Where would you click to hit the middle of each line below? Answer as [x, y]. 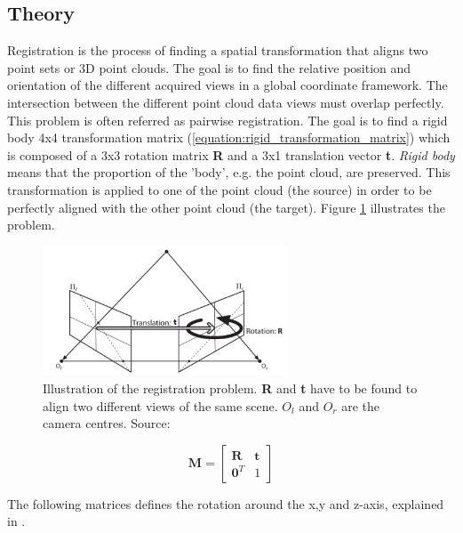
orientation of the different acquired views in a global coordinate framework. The [228, 85]
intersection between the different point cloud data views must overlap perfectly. [226, 102]
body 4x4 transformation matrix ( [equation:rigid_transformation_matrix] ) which [229, 137]
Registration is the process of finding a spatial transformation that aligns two [218, 50]
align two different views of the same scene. [160, 405]
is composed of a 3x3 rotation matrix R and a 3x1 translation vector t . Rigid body [231, 154]
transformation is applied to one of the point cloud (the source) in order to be [220, 189]
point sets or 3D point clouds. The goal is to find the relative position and [209, 67]
